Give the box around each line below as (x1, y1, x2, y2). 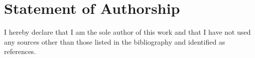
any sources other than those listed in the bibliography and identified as (4, 36, 225, 47)
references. (4, 46, 36, 57)
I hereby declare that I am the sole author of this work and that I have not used (4, 27, 251, 37)
